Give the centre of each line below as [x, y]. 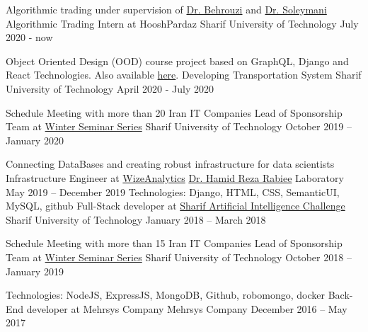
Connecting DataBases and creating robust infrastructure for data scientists [170, 164]
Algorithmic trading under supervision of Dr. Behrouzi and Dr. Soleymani [166, 9]
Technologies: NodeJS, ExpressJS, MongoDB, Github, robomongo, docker [166, 295]
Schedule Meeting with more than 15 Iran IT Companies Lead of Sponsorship [174, 243]
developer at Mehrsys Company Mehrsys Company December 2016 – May [187, 308]
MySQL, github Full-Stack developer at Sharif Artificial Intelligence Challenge [176, 206]
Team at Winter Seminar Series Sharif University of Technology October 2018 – [179, 257]
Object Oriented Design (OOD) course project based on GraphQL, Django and [177, 61]
